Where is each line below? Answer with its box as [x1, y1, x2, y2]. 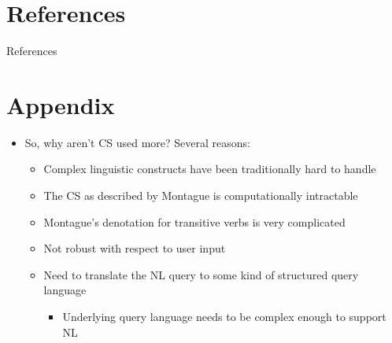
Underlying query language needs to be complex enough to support [62, 308, 386, 324]
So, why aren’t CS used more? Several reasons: [24, 134, 250, 150]
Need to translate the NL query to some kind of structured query [43, 266, 359, 282]
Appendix [6, 88, 115, 120]
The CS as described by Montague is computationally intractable [43, 187, 358, 204]
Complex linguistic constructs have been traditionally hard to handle [43, 160, 376, 177]
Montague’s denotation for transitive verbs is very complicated [43, 213, 346, 230]
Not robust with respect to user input [43, 240, 226, 256]
